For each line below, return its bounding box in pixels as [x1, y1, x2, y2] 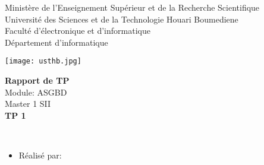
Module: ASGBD [5, 85, 67, 98]
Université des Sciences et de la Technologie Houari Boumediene [5, 12, 238, 25]
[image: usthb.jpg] [5, 57, 81, 66]
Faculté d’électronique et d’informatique [5, 24, 150, 37]
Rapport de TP [5, 74, 70, 87]
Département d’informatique [5, 36, 108, 48]
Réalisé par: [18, 149, 62, 161]
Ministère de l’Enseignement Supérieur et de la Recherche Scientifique [5, 1, 260, 13]
